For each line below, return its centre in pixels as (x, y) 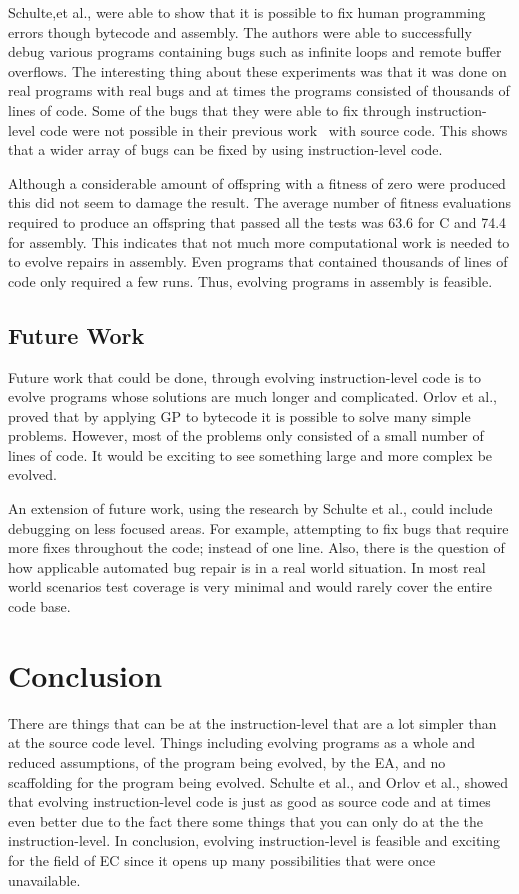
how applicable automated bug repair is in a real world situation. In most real (247, 566)
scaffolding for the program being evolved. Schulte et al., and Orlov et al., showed (258, 781)
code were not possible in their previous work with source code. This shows (273, 129)
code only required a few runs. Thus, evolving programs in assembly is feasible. (250, 280)
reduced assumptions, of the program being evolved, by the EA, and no (227, 761)
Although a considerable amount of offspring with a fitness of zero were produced (257, 182)
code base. (39, 606)
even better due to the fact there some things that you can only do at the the (246, 820)
